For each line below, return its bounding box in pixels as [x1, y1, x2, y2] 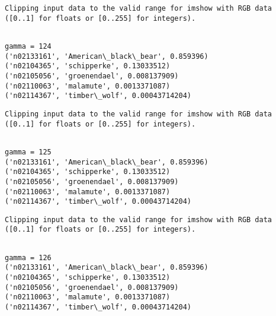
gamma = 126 [5, 253, 52, 262]
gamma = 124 [5, 42, 52, 50]
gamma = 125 [5, 147, 52, 156]
